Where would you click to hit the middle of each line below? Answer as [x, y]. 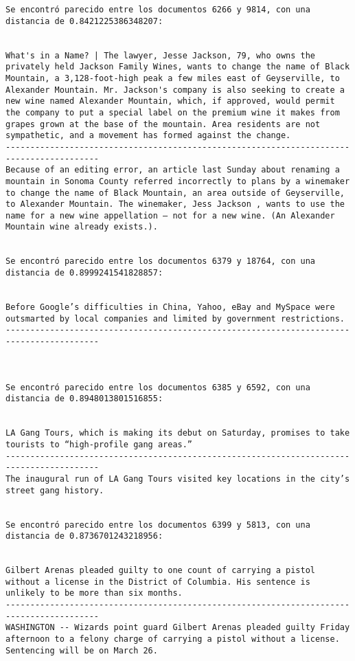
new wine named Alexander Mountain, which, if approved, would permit [170, 101]
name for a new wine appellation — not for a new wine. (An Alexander [170, 215]
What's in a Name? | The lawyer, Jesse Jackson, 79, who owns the [161, 55]
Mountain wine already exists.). [82, 227]
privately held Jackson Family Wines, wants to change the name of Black [178, 67]
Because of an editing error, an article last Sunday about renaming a [173, 170]
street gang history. [55, 490]
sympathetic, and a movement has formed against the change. [148, 136]
